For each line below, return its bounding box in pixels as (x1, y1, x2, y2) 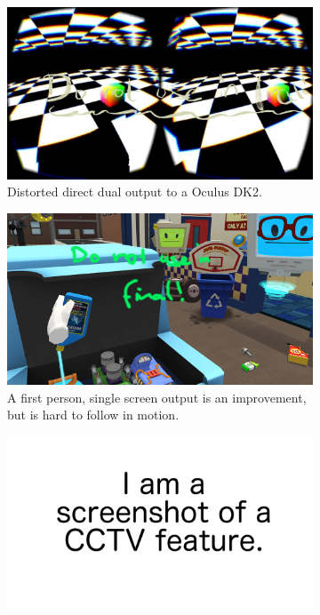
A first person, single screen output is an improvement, (7, 387, 307, 406)
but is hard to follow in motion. (7, 405, 180, 424)
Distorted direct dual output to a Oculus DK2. (7, 182, 262, 201)
